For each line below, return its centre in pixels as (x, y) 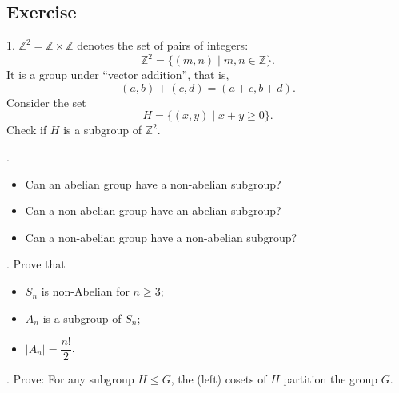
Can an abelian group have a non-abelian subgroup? (153, 183)
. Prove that (36, 264)
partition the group (331, 379)
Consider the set (46, 102)
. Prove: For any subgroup (70, 379)
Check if (27, 130)
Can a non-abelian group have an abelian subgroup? (153, 210)
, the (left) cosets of (219, 379)
